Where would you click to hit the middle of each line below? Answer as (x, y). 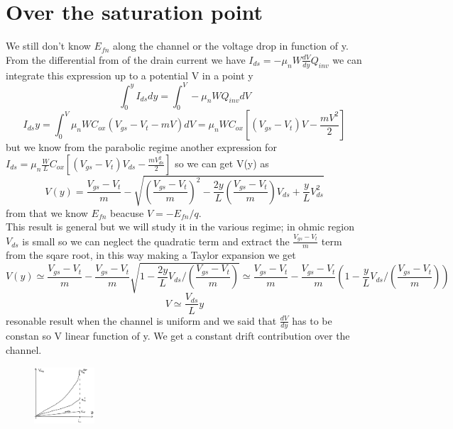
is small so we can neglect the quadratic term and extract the (156, 241)
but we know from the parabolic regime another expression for (141, 147)
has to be (312, 320)
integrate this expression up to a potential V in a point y (130, 75)
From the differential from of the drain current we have (126, 59)
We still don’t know (48, 46)
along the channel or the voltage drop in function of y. (231, 46)
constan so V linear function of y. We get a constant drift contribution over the (178, 336)
